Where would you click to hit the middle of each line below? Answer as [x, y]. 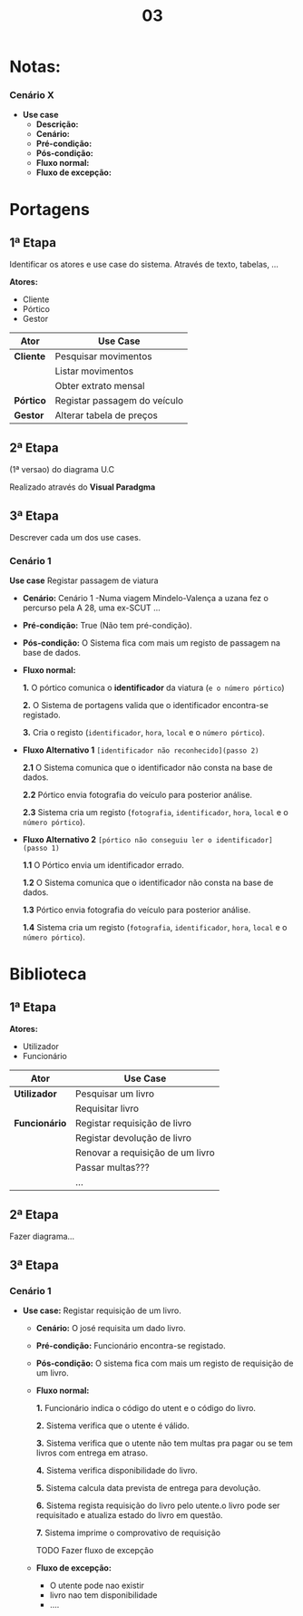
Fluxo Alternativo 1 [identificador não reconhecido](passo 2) [141, 750]
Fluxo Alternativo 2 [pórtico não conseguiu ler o [117, 840]
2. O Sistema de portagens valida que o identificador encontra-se [146, 706]
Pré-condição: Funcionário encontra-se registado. [131, 1345]
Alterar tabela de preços [107, 415]
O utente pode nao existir [97, 1585]
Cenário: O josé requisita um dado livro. [111, 1328]
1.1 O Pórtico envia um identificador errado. [103, 865]
